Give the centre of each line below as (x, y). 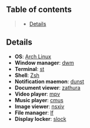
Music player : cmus (39, 100)
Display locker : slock (40, 119)
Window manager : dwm (44, 63)
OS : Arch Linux (33, 56)
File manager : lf (34, 112)
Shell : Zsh (27, 75)
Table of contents (39, 10)
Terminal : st (29, 69)
